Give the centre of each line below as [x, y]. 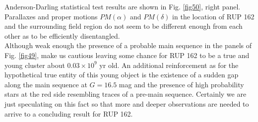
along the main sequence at [46, 84]
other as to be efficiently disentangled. [62, 35]
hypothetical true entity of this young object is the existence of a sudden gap [122, 75]
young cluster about [35, 65]
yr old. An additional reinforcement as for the [169, 65]
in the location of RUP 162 [213, 16]
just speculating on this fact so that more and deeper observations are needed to [127, 103]
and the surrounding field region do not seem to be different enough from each [124, 26]
